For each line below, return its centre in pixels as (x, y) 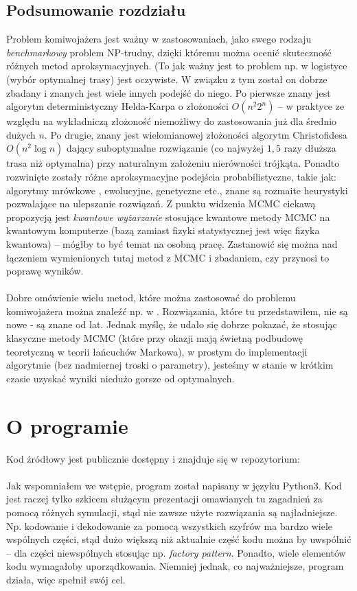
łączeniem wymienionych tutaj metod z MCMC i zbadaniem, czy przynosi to (168, 257)
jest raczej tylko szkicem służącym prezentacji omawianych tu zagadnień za (164, 499)
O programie (67, 425)
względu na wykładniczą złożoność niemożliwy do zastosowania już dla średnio (172, 121)
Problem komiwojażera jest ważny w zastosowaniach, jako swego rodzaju (159, 39)
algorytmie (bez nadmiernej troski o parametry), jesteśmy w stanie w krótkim (170, 365)
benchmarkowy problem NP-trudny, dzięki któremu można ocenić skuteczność (169, 52)
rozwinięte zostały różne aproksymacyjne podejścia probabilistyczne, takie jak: (171, 176)
